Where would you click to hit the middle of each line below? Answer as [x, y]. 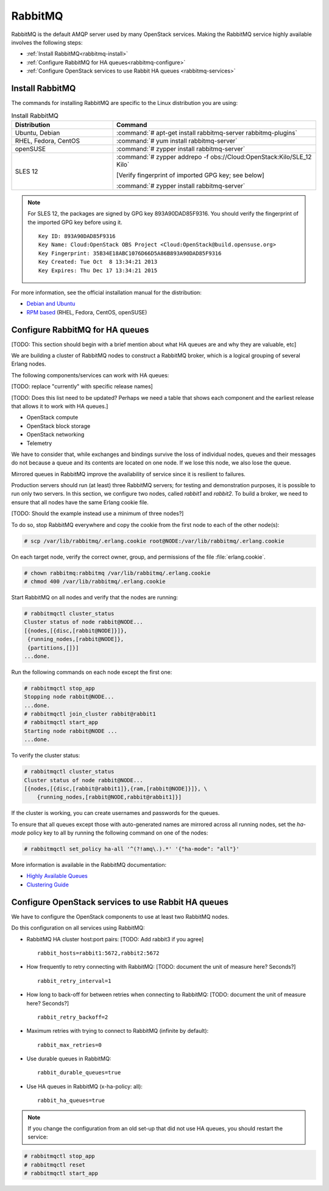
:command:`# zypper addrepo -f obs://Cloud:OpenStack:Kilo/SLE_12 [214, 157]
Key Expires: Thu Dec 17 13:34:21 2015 [98, 270]
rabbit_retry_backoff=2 [73, 1017]
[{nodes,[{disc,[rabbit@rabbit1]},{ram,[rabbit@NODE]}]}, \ [116, 788]
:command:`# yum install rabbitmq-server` [177, 140]
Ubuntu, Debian [37, 132]
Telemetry [39, 443]
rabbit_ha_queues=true [71, 1101]
